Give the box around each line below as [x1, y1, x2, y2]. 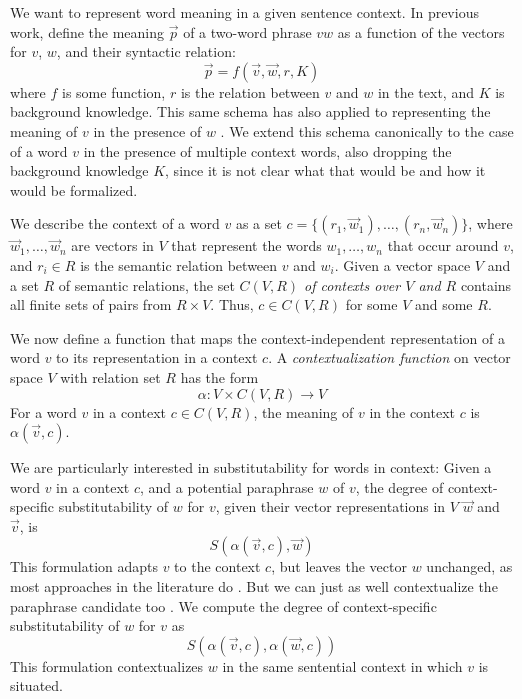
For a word [10, 401, 77, 422]
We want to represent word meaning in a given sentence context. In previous [10, 2, 479, 22]
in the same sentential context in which [222, 655, 463, 676]
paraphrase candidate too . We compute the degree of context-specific [10, 595, 437, 616]
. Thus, [210, 294, 254, 315]
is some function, [62, 81, 166, 102]
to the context [174, 556, 261, 577]
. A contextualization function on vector [268, 347, 511, 368]
